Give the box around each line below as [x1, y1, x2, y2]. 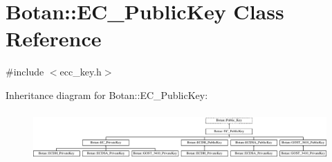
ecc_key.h [59, 64, 102, 79]
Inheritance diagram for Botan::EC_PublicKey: [6, 87, 208, 102]
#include [6, 64, 44, 79]
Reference [6, 24, 102, 53]
